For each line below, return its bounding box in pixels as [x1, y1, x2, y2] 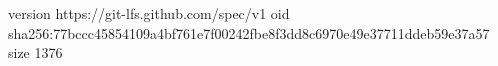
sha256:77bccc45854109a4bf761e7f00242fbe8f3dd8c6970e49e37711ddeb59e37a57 [8, 22, 490, 43]
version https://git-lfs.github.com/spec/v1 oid [8, 3, 290, 23]
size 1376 [8, 42, 63, 63]
